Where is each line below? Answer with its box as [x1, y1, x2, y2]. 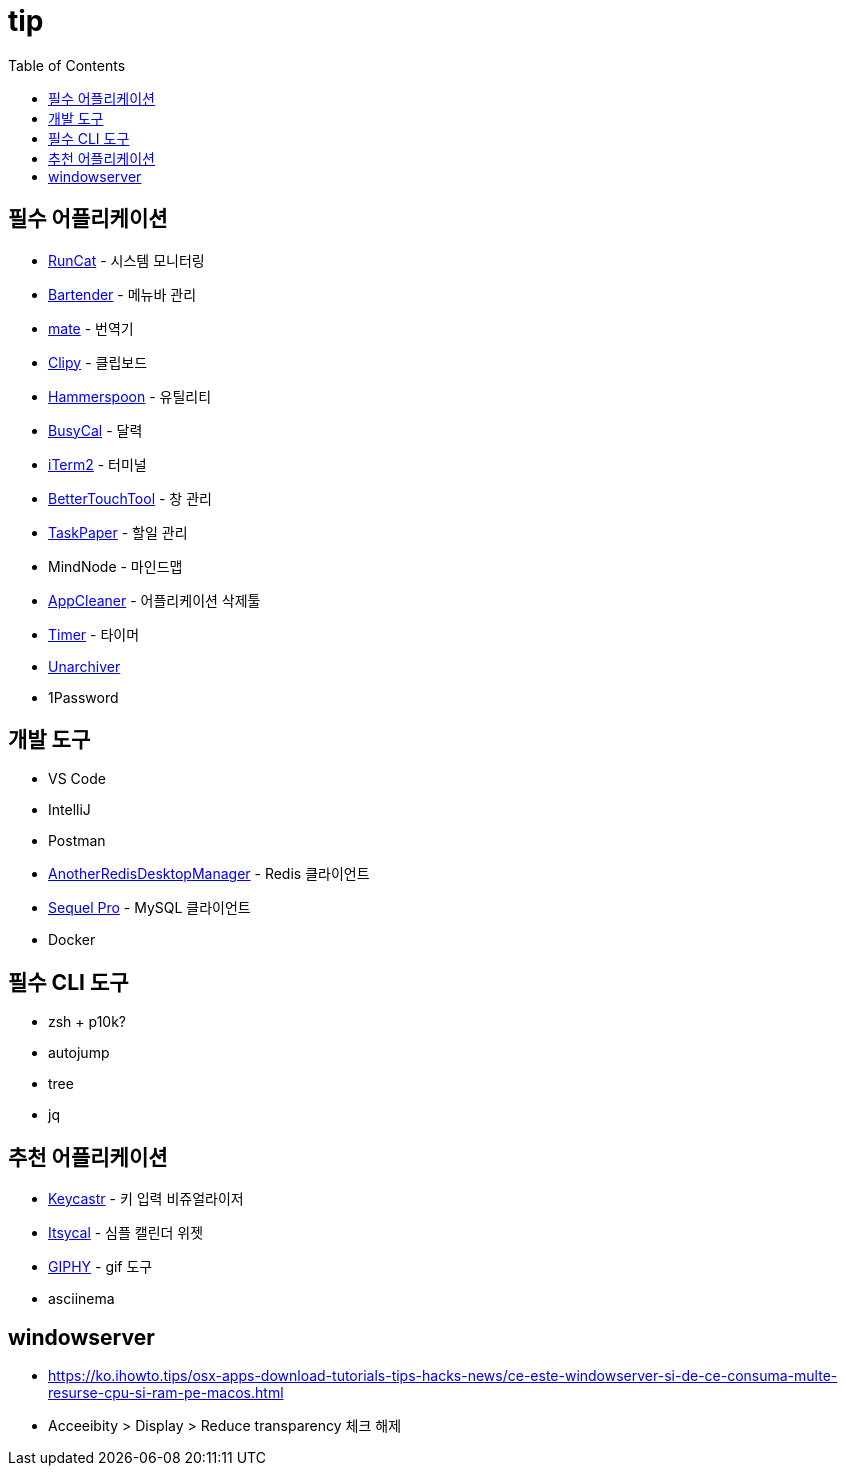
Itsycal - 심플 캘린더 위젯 [48, 1224, 204, 1242]
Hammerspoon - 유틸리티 [48, 387, 212, 405]
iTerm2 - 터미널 [48, 455, 147, 473]
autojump [48, 1044, 110, 1062]
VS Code [48, 770, 106, 788]
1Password [48, 688, 119, 706]
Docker [48, 931, 96, 949]
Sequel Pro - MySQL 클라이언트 [48, 899, 251, 917]
